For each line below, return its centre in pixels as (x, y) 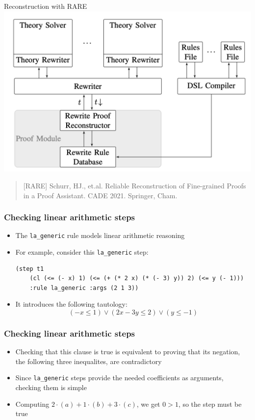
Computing (32, 404)
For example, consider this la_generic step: (82, 252)
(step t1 (30, 269)
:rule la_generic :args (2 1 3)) (84, 288)
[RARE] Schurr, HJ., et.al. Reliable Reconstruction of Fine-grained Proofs (135, 185)
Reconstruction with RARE (46, 6)
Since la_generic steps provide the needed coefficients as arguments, (119, 378)
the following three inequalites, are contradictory (89, 361)
